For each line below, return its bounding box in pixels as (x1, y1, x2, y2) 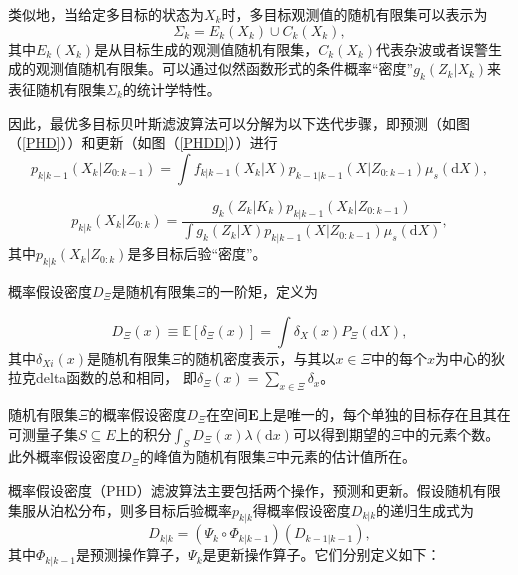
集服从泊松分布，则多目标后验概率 (8, 499, 232, 520)
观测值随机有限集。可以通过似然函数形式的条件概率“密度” (35, 58, 414, 79)
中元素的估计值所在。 (276, 446, 417, 467)
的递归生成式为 (376, 499, 475, 520)
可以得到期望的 (292, 423, 391, 444)
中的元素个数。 (401, 423, 500, 444)
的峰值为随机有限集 (139, 446, 266, 467)
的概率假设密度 (88, 404, 187, 425)
